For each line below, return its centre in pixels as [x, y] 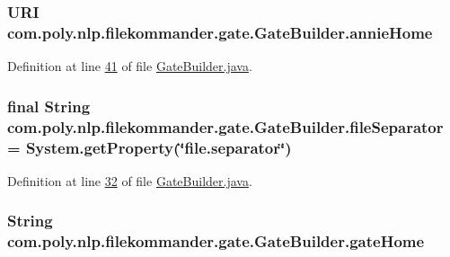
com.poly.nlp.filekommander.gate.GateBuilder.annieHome [220, 32]
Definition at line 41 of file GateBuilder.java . [130, 66]
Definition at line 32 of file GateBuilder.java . [130, 180]
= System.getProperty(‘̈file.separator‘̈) [150, 147]
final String [49, 106]
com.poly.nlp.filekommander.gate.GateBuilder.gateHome [216, 241]
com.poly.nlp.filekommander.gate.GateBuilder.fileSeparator [225, 126]
